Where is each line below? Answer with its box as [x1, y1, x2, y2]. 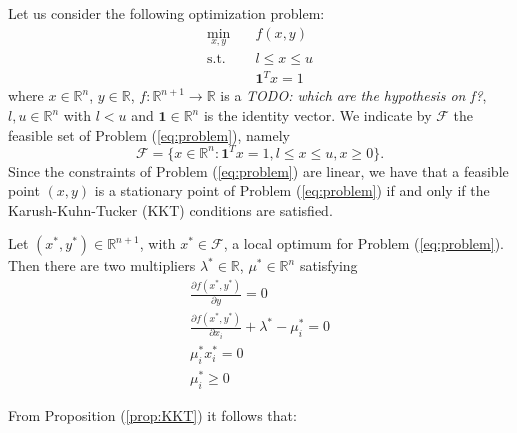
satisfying [299, 255, 358, 276]
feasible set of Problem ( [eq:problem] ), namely [8, 124, 291, 145]
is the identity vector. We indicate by [203, 105, 432, 125]
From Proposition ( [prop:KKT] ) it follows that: [8, 404, 297, 425]
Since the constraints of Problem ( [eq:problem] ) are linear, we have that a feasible [8, 160, 509, 181]
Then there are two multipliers [8, 255, 196, 276]
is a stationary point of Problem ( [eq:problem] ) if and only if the [94, 180, 490, 201]
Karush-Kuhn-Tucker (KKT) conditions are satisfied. [8, 199, 333, 220]
